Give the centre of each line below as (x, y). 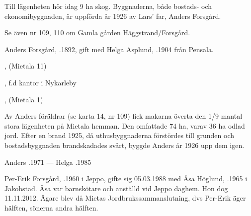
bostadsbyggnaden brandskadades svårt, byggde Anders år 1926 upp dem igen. (125, 145)
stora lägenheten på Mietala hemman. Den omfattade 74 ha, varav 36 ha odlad (125, 125)
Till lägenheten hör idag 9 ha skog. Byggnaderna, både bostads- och (108, 6)
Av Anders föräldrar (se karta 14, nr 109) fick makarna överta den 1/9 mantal (124, 116)
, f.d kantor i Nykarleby (41, 82)
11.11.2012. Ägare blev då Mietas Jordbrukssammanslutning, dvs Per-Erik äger (125, 198)
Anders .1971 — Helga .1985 (48, 162)
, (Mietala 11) (26, 66)
